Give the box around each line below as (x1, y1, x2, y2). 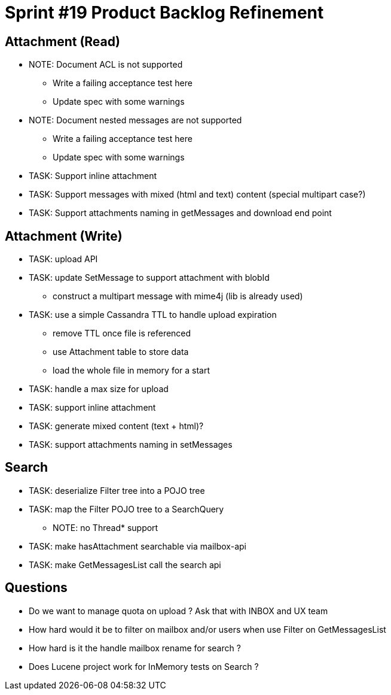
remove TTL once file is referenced (53, 328, 191, 339)
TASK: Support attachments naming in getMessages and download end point (29, 208, 332, 218)
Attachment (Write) (5, 228, 123, 244)
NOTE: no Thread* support (53, 522, 158, 533)
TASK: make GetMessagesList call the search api (29, 559, 221, 570)
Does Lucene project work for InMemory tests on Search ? (29, 661, 259, 672)
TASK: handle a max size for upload (29, 384, 169, 394)
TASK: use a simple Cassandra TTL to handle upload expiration (29, 309, 277, 320)
